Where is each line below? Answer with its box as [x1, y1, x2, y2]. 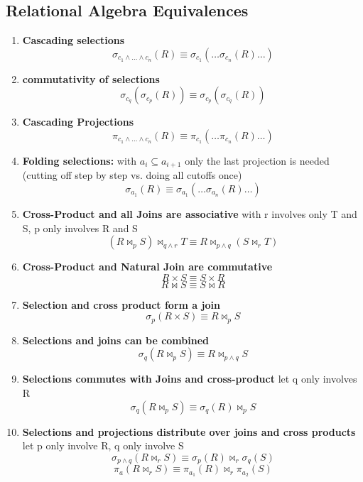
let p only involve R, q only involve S [22, 438, 184, 453]
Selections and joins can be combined [22, 332, 210, 347]
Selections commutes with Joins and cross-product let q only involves [22, 371, 357, 386]
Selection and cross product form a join [22, 297, 220, 312]
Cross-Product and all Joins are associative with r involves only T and [22, 207, 357, 221]
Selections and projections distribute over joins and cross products [22, 424, 356, 439]
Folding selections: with [22, 153, 137, 168]
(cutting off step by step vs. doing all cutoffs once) [22, 168, 242, 182]
